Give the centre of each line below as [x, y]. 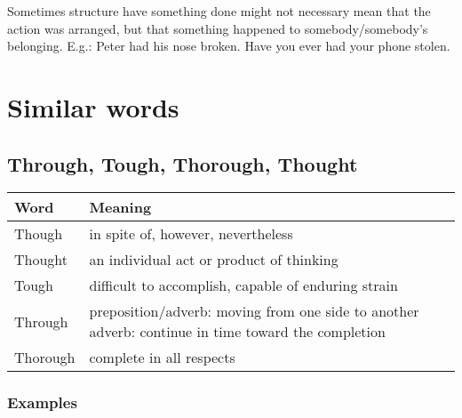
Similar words [93, 106]
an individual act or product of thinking [214, 260]
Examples [42, 402]
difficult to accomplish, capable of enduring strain [243, 285]
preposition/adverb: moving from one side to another [254, 311]
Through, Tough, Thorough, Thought [183, 163]
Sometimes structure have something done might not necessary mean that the [219, 11]
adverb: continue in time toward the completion [237, 332]
